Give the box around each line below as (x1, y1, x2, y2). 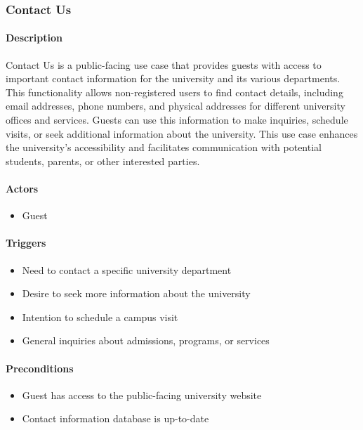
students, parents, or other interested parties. (6, 153, 200, 168)
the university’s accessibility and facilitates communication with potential (6, 140, 322, 155)
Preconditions (6, 360, 74, 375)
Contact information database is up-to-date (22, 411, 209, 426)
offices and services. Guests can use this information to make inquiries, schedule (6, 112, 348, 127)
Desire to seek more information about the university (22, 286, 251, 301)
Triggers (6, 235, 46, 250)
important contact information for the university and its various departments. (6, 71, 341, 86)
